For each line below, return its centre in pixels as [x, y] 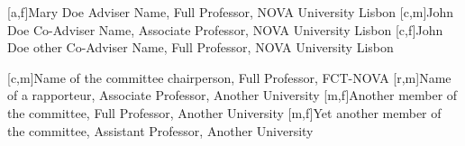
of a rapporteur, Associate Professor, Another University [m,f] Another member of [232, 95]
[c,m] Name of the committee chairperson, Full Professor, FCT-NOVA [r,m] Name [229, 77]
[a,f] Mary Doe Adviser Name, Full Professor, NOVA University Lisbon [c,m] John [231, 12]
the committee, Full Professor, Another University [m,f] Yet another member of [224, 112]
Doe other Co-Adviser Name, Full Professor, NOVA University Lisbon [201, 47]
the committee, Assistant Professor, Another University [160, 130]
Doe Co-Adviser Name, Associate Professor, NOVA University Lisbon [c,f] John [225, 29]
